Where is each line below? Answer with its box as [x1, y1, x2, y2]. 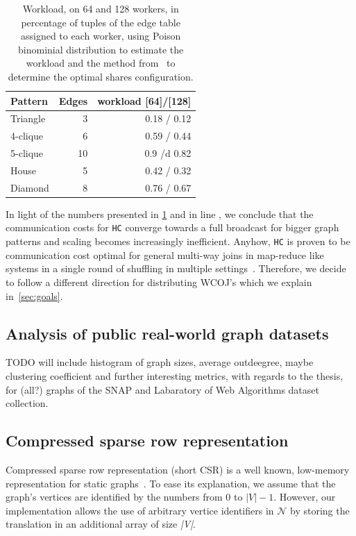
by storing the [290, 503, 350, 517]
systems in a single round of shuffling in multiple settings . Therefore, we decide [6, 261, 346, 276]
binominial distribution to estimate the [18, 42, 184, 56]
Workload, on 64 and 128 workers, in [22, 1, 179, 15]
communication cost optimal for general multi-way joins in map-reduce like [6, 247, 324, 262]
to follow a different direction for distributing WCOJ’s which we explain [6, 274, 312, 289]
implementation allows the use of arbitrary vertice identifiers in [6, 503, 274, 517]
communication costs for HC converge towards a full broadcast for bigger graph [6, 220, 339, 235]
